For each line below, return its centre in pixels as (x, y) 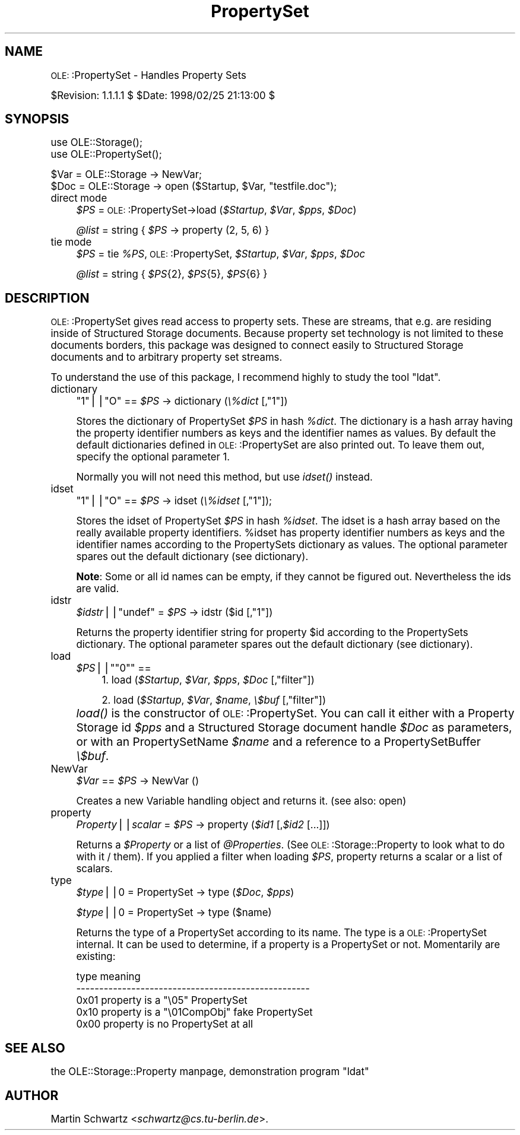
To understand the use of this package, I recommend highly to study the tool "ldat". (246, 378)
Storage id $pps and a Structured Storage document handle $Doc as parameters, (294, 728)
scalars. (94, 869)
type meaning (108, 977)
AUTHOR (32, 1095)
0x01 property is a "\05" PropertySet (162, 1001)
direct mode (79, 198)
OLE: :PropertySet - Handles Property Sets (148, 75)
